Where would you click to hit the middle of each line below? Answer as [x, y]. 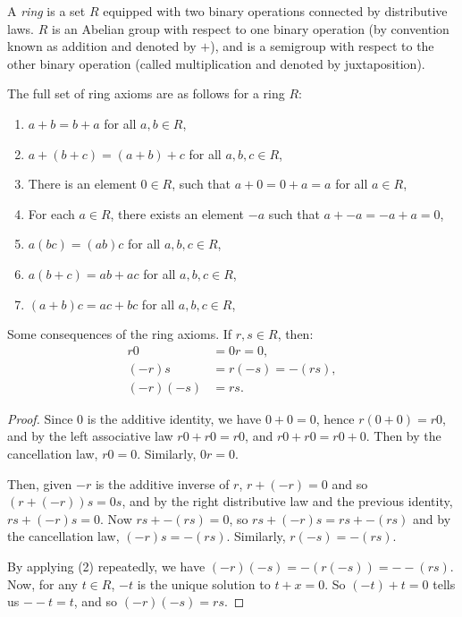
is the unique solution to [204, 583]
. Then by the [403, 436]
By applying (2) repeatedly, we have [106, 566]
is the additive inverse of [162, 483]
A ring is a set [46, 11]
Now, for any [42, 583]
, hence [335, 418]
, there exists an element [177, 213]
